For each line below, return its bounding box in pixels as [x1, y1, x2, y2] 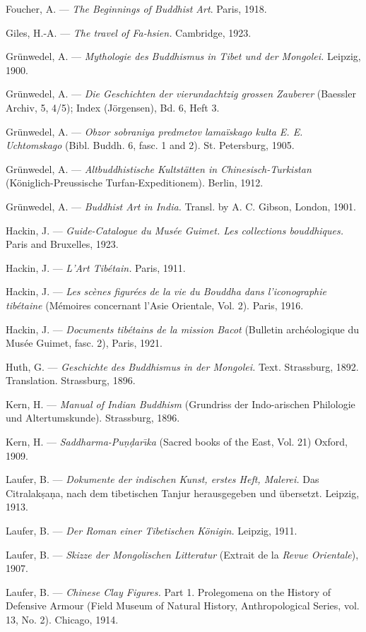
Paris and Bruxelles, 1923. [6, 237, 119, 251]
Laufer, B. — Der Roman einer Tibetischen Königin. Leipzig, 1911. [6, 523, 297, 538]
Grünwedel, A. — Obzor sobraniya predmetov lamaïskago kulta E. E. [6, 124, 303, 138]
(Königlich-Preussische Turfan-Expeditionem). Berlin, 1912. [6, 175, 264, 190]
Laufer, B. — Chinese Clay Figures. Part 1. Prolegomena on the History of [6, 584, 331, 599]
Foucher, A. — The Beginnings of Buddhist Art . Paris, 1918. [6, 1, 267, 16]
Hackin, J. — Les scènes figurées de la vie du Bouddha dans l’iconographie [6, 284, 326, 299]
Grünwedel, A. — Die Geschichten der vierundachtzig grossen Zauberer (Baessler [6, 86, 356, 101]
